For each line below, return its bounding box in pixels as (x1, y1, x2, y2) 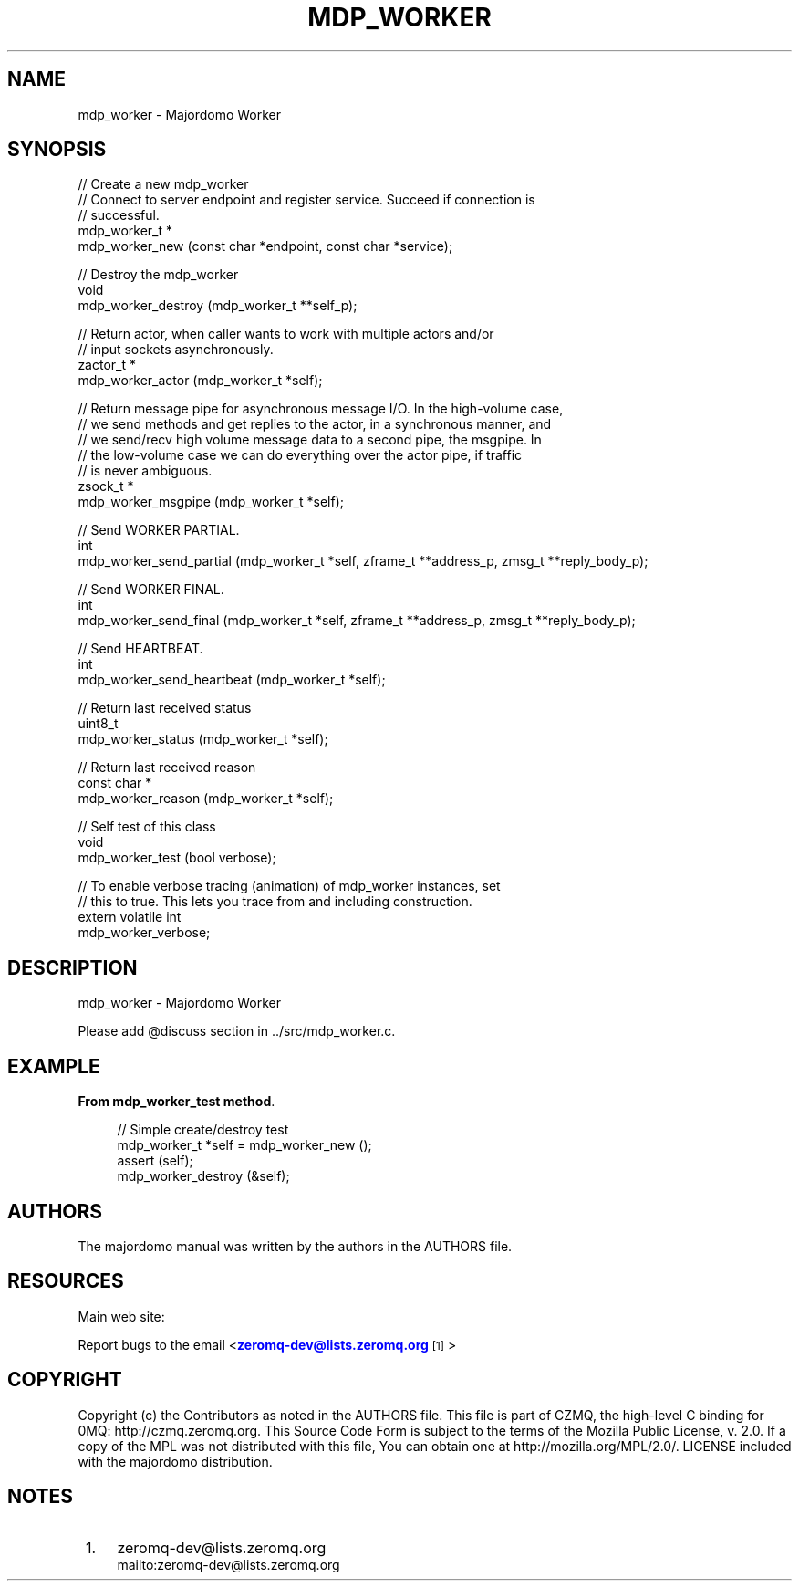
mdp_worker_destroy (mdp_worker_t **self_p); (78, 298, 358, 314)
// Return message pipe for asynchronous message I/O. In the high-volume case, (78, 401, 564, 417)
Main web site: (78, 1308, 165, 1324)
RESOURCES (7, 1269, 124, 1293)
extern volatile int (78, 909, 182, 925)
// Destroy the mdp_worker (78, 266, 239, 283)
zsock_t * (78, 478, 134, 495)
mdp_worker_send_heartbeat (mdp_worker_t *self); (78, 672, 386, 688)
